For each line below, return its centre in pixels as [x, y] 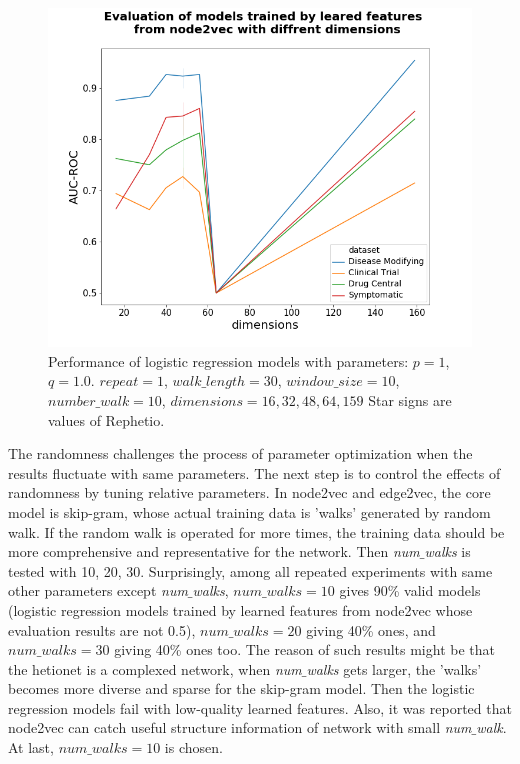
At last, [31, 747]
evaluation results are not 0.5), [102, 629]
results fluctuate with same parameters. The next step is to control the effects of [254, 472]
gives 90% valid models [410, 590]
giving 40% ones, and [371, 629]
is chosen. [193, 747]
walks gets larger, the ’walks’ [394, 668]
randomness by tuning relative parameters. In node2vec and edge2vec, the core [249, 492]
